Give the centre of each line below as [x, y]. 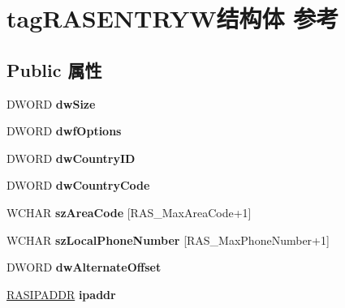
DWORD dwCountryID [71, 158]
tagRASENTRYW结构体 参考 [173, 18]
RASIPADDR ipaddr [61, 294]
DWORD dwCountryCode [78, 185]
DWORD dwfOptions [64, 131]
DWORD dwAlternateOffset [84, 267]
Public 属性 [54, 69]
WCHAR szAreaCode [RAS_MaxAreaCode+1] [129, 212]
